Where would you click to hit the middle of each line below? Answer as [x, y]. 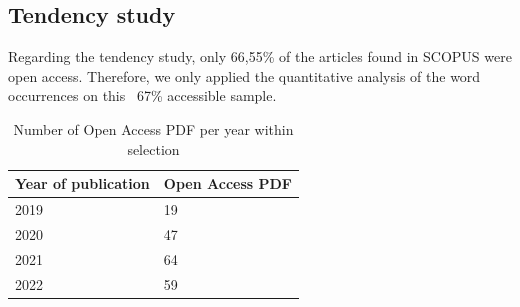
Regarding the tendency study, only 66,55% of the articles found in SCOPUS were [260, 56]
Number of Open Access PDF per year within [153, 128]
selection [153, 148]
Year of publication [82, 183]
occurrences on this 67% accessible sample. [142, 95]
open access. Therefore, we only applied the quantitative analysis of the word [244, 75]
